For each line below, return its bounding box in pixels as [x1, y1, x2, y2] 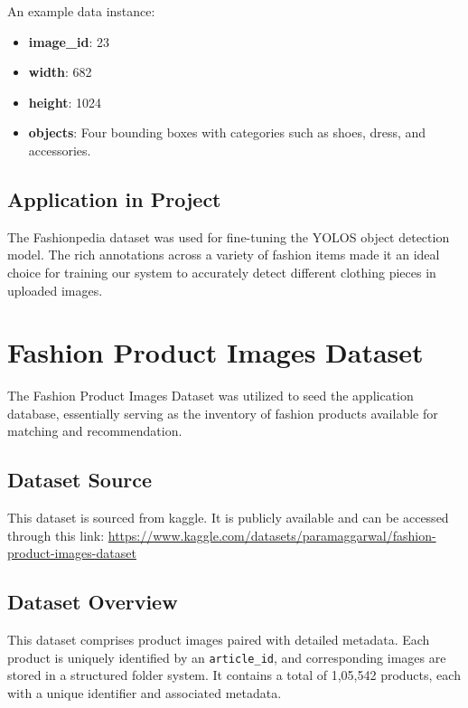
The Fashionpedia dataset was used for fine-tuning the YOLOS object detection [7, 227, 450, 246]
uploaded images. [7, 280, 103, 299]
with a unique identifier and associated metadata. [7, 684, 282, 703]
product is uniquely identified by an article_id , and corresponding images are [7, 647, 446, 666]
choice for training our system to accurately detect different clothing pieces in [7, 262, 436, 281]
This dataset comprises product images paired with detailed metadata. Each [7, 630, 430, 649]
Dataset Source [7, 466, 153, 494]
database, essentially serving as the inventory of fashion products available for [7, 403, 438, 422]
